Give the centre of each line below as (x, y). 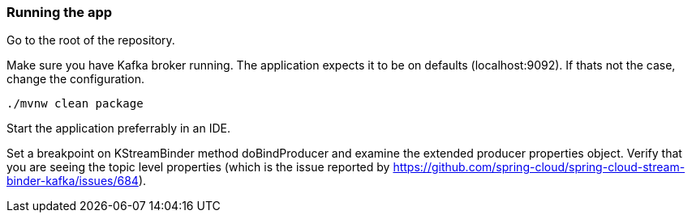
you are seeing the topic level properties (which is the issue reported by (198, 167)
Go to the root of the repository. (91, 40)
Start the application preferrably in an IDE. (118, 128)
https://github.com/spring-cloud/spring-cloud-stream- (539, 167)
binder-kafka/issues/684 (73, 181)
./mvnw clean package (75, 104)
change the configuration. (75, 79)
